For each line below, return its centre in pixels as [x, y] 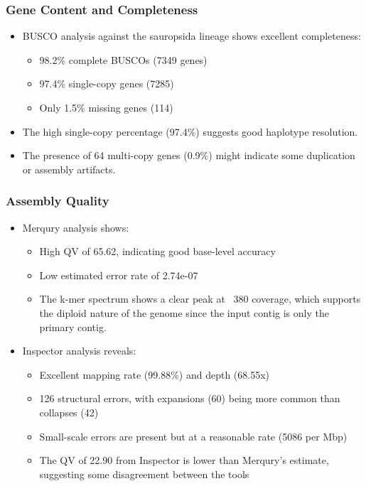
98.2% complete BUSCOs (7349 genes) [123, 59]
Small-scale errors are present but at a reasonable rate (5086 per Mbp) [193, 436]
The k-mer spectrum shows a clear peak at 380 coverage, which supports [200, 299]
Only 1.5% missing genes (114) [106, 107]
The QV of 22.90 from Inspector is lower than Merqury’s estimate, [184, 460]
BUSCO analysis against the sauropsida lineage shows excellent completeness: [192, 36]
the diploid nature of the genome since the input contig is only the [184, 312]
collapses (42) [69, 412]
